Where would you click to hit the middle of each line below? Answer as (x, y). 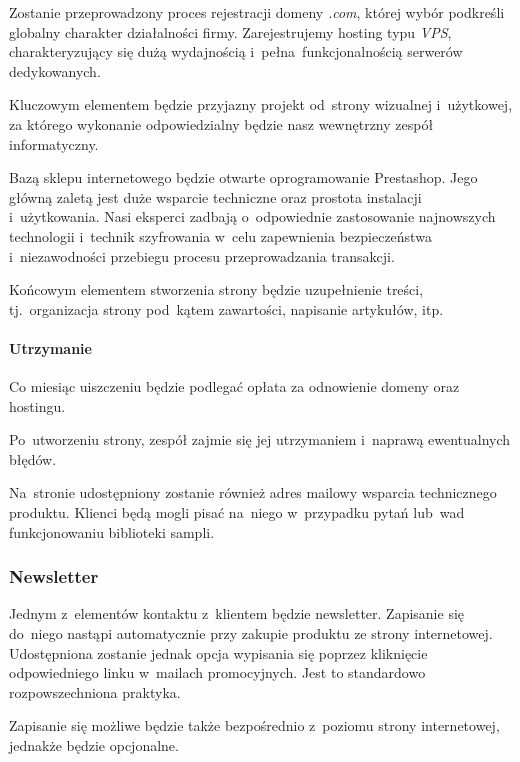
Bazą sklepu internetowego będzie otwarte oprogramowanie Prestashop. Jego (243, 177)
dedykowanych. (55, 70)
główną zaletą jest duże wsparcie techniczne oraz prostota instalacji (215, 196)
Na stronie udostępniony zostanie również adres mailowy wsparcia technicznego (253, 492)
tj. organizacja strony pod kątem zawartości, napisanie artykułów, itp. (226, 308)
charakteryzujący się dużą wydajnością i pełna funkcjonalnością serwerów (236, 51)
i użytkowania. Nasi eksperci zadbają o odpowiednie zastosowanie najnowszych (252, 216)
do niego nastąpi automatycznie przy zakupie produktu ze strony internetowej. (251, 633)
